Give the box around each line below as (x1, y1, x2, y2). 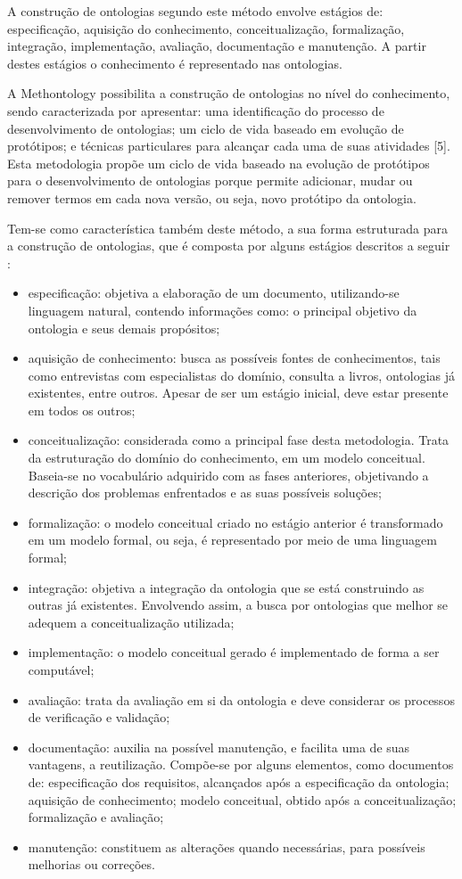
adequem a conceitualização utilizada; (28, 612, 235, 631)
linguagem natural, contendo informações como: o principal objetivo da (28, 300, 417, 319)
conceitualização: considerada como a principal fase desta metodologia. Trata (28, 431, 450, 449)
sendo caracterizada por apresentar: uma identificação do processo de (7, 101, 384, 119)
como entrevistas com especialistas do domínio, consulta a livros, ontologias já (28, 366, 456, 384)
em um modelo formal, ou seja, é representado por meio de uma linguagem (28, 530, 437, 549)
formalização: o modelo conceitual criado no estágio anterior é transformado (28, 513, 443, 531)
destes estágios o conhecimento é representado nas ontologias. (7, 53, 342, 72)
